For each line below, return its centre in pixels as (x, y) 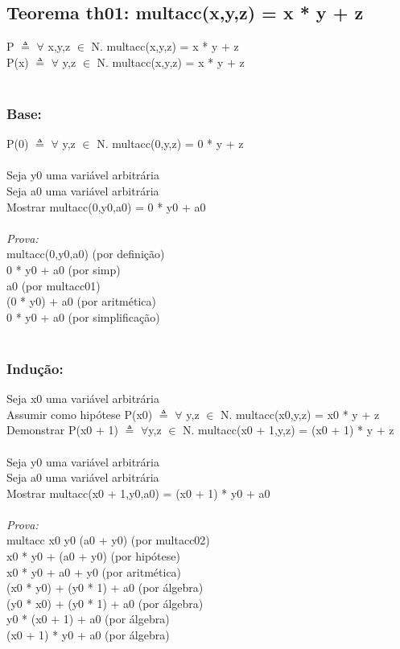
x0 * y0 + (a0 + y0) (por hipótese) (93, 556)
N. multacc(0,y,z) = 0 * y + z (170, 144)
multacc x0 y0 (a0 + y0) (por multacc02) (108, 540)
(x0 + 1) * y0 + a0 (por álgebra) (88, 635)
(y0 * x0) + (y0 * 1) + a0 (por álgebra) (105, 603)
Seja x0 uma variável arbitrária (83, 398)
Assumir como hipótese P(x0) (80, 414)
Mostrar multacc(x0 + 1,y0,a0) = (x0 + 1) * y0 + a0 (138, 493)
